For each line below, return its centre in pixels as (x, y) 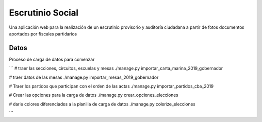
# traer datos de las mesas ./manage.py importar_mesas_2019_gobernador (84, 77)
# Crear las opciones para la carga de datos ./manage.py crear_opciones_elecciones (94, 95)
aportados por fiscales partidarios (43, 34)
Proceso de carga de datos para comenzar (52, 59)
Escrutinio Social (44, 13)
